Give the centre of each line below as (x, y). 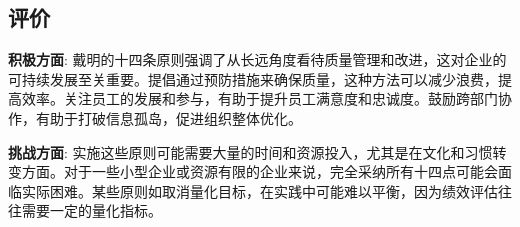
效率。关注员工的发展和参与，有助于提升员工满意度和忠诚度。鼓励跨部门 (259, 98)
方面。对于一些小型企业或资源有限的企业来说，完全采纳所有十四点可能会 (259, 171)
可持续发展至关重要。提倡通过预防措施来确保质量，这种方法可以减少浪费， (253, 78)
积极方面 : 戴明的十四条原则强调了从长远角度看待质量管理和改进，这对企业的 (257, 59)
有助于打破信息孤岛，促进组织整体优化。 (168, 117)
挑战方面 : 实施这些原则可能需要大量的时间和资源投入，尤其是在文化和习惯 (250, 151)
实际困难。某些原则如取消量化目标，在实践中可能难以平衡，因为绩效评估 (259, 190)
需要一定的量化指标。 (91, 210)
